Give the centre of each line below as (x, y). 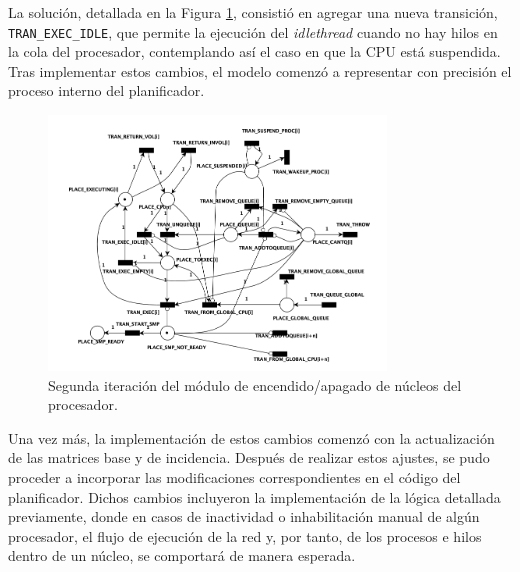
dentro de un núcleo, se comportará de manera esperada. (182, 555)
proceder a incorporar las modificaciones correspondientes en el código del (234, 477)
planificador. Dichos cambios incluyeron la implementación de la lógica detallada (254, 496)
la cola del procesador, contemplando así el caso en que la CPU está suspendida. (254, 51)
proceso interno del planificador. (106, 90)
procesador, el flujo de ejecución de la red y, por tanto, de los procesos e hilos (245, 535)
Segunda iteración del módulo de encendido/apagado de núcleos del (255, 384)
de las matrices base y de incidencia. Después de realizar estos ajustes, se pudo (249, 457)
